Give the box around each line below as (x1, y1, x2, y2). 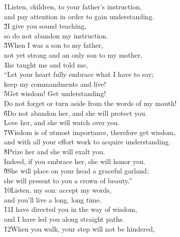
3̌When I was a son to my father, (4, 40, 103, 50)
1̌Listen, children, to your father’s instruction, (4, 1, 142, 11)
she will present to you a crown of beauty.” (4, 175, 132, 185)
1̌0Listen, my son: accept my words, (4, 185, 112, 195)
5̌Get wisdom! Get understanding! (4, 88, 106, 99)
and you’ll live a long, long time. (4, 194, 102, 204)
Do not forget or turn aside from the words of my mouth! (4, 98, 177, 108)
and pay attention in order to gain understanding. (4, 11, 154, 21)
